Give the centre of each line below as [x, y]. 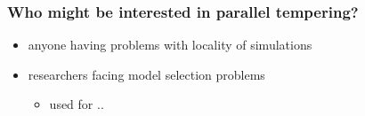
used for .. [77, 104]
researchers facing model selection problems [146, 74]
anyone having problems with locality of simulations [170, 45]
